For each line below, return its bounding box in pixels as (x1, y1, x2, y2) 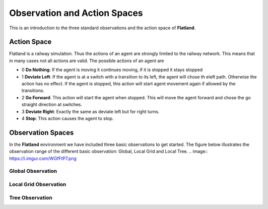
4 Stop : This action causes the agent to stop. (21, 115, 114, 121)
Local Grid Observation (9, 181, 67, 188)
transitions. (21, 87, 45, 94)
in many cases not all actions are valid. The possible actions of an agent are (9, 58, 164, 64)
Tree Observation (9, 194, 53, 201)
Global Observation (9, 168, 57, 175)
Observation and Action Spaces (9, 7, 143, 18)
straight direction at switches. (21, 102, 82, 108)
